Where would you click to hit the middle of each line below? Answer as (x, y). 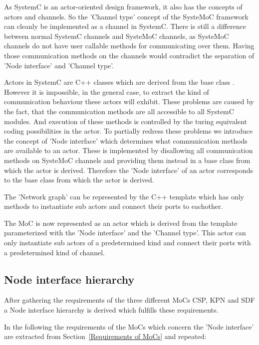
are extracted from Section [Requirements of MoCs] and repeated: (105, 336)
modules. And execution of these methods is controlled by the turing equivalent (126, 121)
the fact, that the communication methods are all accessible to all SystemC (119, 111)
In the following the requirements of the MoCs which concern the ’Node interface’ (129, 326)
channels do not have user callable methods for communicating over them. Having (129, 46)
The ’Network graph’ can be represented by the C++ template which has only (124, 196)
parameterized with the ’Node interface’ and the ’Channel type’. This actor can (125, 233)
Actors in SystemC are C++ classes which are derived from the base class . (119, 82)
